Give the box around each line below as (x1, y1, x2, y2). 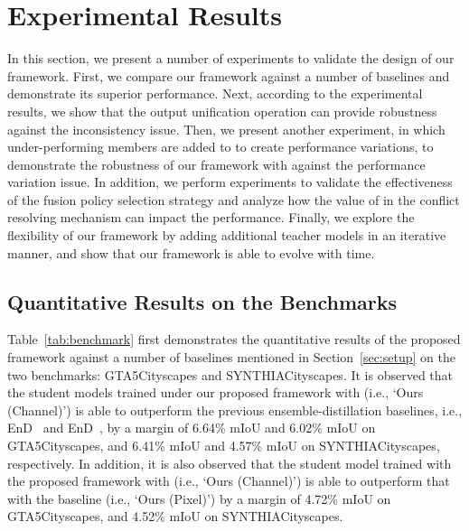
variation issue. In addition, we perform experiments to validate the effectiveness (7, 172, 453, 191)
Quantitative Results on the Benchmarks (7, 287, 398, 315)
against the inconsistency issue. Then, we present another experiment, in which (7, 119, 446, 138)
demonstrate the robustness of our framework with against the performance (7, 154, 426, 173)
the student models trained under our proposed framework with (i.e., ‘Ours (7, 383, 424, 402)
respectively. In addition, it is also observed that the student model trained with (7, 453, 452, 472)
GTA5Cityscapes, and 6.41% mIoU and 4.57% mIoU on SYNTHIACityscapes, (7, 436, 440, 455)
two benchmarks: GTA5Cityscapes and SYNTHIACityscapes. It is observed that (7, 365, 454, 384)
